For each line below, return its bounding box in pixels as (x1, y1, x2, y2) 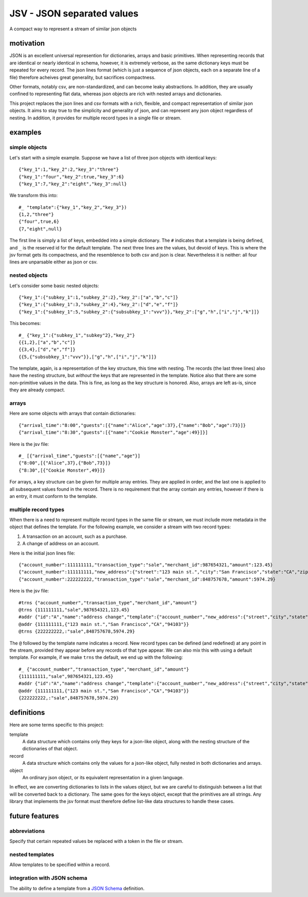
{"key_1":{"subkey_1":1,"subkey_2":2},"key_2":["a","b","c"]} (18, 294, 179, 300)
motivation (9, 39, 45, 48)
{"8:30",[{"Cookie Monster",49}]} (18, 467, 105, 473)
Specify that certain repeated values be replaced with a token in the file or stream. (9, 838, 184, 845)
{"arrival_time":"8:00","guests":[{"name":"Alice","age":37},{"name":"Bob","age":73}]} (18, 422, 246, 428)
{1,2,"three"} (18, 211, 54, 218)
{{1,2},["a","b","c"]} (18, 339, 76, 345)
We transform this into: (9, 192, 58, 199)
